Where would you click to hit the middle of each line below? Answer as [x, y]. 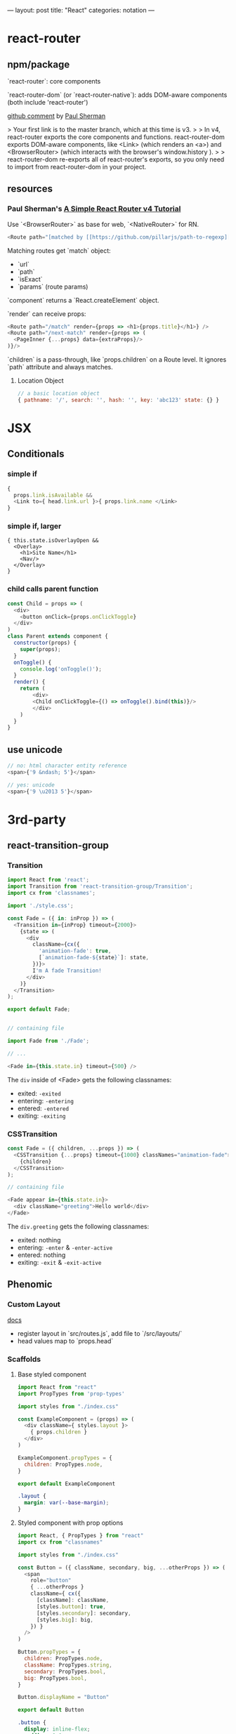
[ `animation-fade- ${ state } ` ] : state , [94, 958]
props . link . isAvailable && [53, 495]
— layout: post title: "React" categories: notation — [81, 10]
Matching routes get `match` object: [59, 250]
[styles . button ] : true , [71, 1607]
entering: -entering [45, 1101]
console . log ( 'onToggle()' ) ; [61, 669]
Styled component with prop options [70, 1523]
